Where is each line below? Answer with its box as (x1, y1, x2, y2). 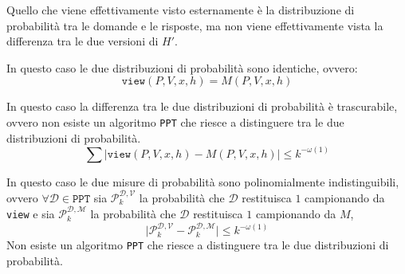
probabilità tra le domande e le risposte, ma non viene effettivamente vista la (6, 17, 383, 33)
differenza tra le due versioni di (6, 33, 159, 49)
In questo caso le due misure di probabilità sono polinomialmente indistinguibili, (6, 173, 399, 190)
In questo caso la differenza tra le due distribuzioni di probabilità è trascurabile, (6, 98, 398, 115)
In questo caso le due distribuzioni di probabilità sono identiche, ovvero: (6, 59, 358, 76)
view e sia (6, 205, 55, 221)
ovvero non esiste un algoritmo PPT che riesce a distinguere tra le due (6, 113, 344, 130)
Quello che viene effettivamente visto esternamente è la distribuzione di (6, 2, 355, 18)
